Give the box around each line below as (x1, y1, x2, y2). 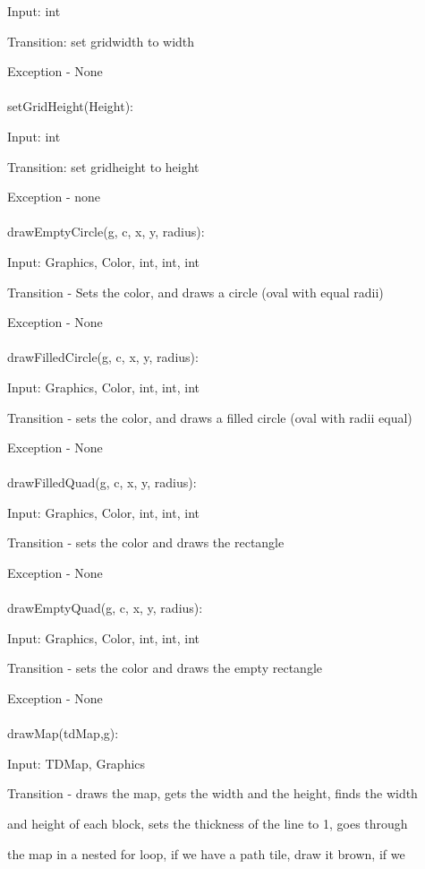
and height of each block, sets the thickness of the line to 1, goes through (7, 814, 408, 832)
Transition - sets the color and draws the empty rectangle (7, 658, 322, 677)
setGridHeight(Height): (7, 97, 134, 116)
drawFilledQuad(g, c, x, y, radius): (7, 473, 197, 492)
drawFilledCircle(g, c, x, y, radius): (7, 348, 199, 366)
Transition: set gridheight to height (7, 157, 200, 176)
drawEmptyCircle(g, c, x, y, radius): (7, 222, 205, 241)
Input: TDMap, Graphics (7, 753, 146, 772)
